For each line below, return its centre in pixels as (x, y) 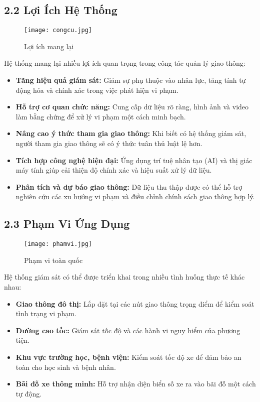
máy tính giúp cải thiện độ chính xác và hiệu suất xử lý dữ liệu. (114, 170)
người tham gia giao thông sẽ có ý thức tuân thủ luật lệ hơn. (109, 143)
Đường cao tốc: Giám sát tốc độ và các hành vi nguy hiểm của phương (128, 330)
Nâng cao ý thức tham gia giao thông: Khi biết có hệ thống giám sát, (131, 133)
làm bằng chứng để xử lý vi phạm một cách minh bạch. (101, 116)
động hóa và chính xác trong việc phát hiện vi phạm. (97, 90)
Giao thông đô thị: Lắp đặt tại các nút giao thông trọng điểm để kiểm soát (135, 303)
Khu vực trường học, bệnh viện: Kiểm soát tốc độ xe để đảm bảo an (128, 357)
